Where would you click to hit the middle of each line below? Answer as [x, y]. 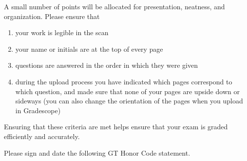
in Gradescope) [38, 110]
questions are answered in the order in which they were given [106, 65]
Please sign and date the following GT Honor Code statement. [97, 152]
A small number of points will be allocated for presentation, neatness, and [114, 6]
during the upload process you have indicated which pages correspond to [124, 81]
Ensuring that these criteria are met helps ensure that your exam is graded [116, 127]
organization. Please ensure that [52, 16]
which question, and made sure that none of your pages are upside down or [127, 91]
